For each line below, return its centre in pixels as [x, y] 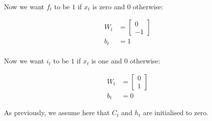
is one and [107, 61]
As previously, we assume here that [57, 112]
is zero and [109, 6]
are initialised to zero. [176, 112]
